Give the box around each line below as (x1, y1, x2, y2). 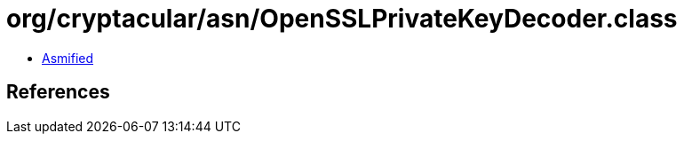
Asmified (42, 50, 94, 66)
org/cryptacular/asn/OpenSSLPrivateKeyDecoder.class (6, 4, 678, 34)
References (6, 81, 110, 104)
